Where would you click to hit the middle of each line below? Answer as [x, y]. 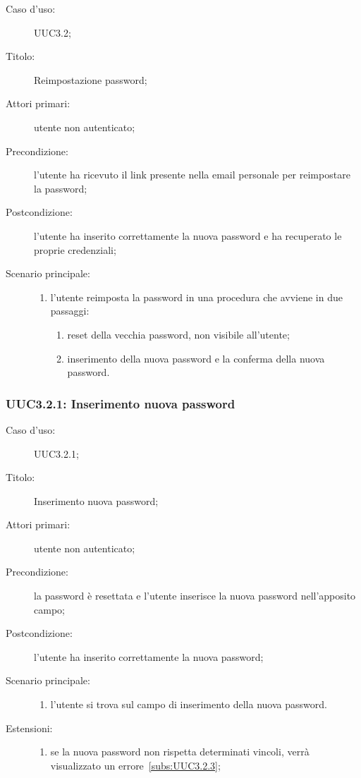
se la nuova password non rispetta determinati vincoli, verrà [180, 752]
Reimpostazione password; [91, 79]
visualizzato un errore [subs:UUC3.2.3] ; [135, 765]
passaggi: [70, 311]
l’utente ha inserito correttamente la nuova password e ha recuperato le [188, 235]
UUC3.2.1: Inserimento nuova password [121, 403]
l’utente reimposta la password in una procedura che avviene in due [196, 297]
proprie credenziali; [75, 249]
